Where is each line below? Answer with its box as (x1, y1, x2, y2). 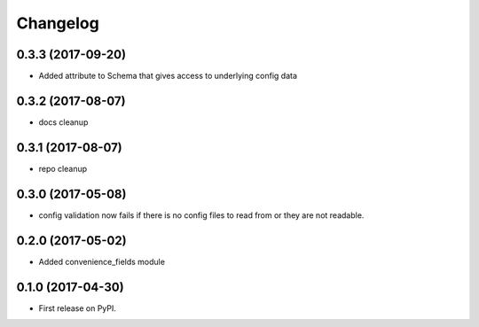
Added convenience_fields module (38, 256, 166, 267)
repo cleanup (38, 163, 88, 174)
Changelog (16, 13, 99, 33)
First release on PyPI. (38, 302, 117, 314)
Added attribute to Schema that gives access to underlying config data (38, 71, 297, 82)
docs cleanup (38, 116, 89, 128)
